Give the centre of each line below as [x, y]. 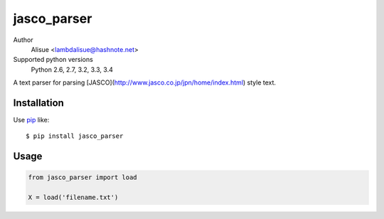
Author [23, 40]
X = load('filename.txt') [73, 198]
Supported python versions [53, 60]
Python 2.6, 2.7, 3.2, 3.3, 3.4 [72, 69]
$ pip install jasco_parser [75, 136]
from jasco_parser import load [83, 177]
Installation [38, 103]
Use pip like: [31, 120]
